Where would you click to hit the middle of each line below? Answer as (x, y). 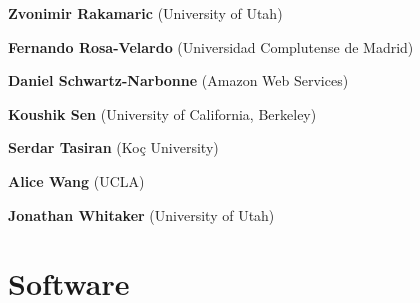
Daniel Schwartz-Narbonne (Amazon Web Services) (178, 80)
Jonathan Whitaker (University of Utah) (141, 214)
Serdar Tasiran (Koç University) (113, 147)
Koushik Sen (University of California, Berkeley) (162, 113)
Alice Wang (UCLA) (76, 180)
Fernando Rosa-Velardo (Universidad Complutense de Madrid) (211, 46)
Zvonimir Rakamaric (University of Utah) (145, 13)
